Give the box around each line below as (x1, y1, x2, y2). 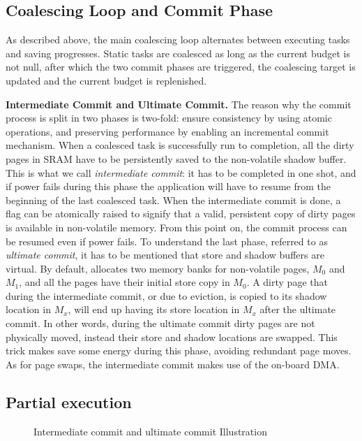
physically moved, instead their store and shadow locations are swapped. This (6, 329, 338, 344)
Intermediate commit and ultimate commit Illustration (33, 424, 267, 438)
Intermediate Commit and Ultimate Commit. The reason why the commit (6, 96, 352, 111)
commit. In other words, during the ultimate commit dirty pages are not (6, 316, 315, 331)
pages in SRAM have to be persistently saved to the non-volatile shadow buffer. (6, 151, 347, 166)
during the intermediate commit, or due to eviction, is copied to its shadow (6, 288, 327, 303)
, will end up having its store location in (68, 302, 240, 317)
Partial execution (6, 391, 132, 412)
